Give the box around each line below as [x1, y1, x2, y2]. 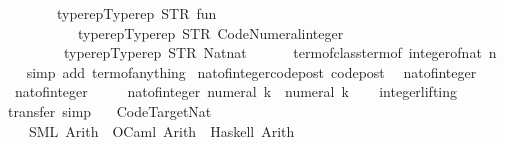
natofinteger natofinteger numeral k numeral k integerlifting [14, 81, 458, 102]
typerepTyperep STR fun [56, 3, 217, 23]
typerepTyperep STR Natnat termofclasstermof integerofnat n [63, 42, 497, 63]
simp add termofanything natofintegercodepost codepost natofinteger [26, 61, 477, 82]
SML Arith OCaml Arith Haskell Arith [28, 120, 295, 141]
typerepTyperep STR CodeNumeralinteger [77, 22, 344, 43]
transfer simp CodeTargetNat [7, 100, 212, 121]
